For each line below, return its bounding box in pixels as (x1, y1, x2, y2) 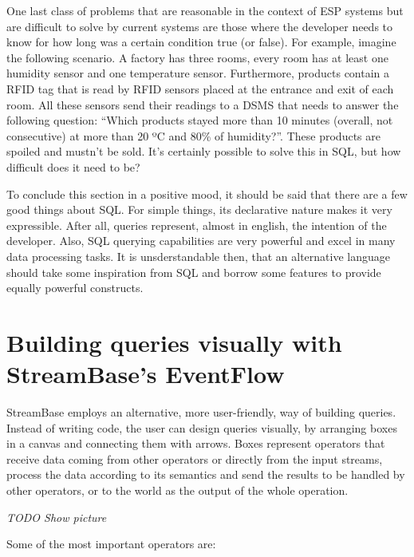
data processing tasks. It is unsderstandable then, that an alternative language (6, 247, 390, 264)
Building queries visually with (6, 326, 342, 358)
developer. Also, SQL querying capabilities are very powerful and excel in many (6, 232, 396, 249)
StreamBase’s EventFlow (6, 358, 285, 390)
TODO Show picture (6, 508, 107, 525)
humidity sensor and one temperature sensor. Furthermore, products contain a (6, 65, 390, 81)
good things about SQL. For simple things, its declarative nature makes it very (6, 201, 392, 218)
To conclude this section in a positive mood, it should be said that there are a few (6, 185, 408, 202)
